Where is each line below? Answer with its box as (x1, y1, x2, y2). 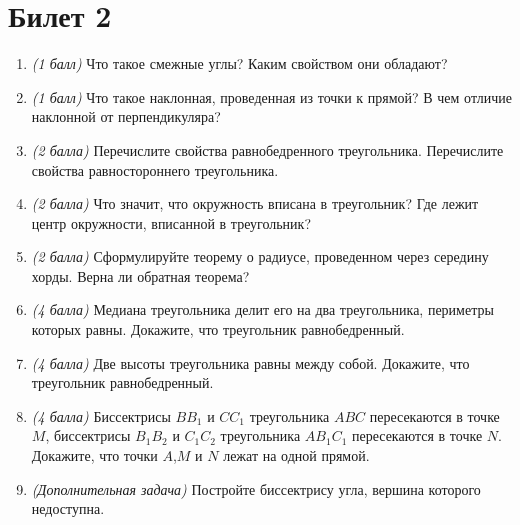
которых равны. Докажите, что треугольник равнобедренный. (31, 319, 405, 340)
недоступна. (31, 498, 105, 519)
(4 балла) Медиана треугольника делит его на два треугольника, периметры (31, 299, 494, 320)
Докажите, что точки (31, 445, 158, 466)
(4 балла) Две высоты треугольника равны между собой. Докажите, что (31, 352, 470, 373)
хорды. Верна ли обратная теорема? (31, 265, 250, 286)
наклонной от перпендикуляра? (31, 106, 221, 127)
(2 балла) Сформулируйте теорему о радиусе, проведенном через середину (31, 246, 489, 267)
